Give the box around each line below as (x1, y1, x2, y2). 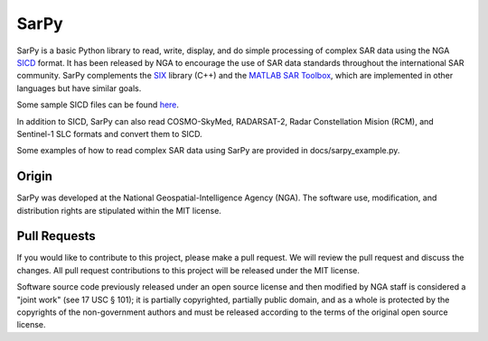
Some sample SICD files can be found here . (16, 99, 180, 110)
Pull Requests (16, 228, 96, 244)
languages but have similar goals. (16, 82, 142, 94)
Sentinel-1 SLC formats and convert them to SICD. (16, 128, 202, 139)
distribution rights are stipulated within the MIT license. (16, 205, 221, 216)
